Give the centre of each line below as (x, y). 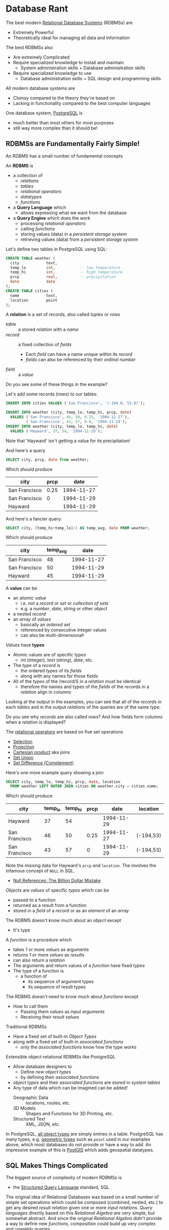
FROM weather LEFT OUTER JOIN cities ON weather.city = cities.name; (84, 786)
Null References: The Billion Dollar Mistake (57, 880)
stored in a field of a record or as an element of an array (71, 910)
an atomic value (30, 598)
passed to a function (34, 900)
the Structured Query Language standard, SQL (61, 1187)
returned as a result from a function (50, 905)
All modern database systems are (40, 88)
